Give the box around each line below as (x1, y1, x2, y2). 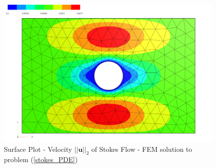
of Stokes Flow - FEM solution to (91, 144, 192, 154)
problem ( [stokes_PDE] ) (4, 154, 78, 165)
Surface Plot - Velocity (4, 144, 72, 154)
